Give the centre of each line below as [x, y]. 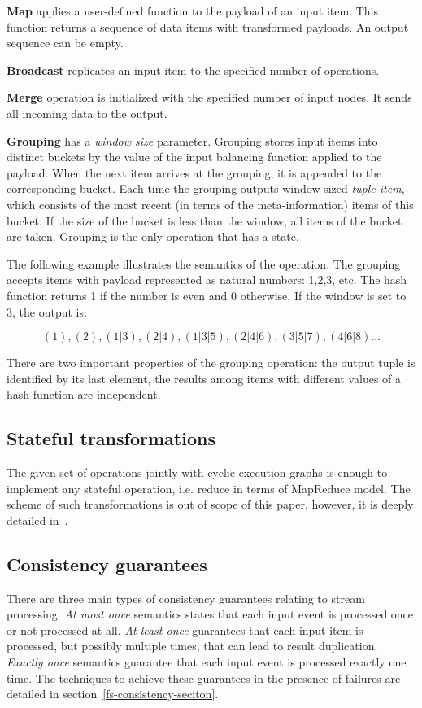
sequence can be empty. [65, 43]
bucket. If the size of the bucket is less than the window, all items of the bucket [204, 220]
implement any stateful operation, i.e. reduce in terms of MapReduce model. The [209, 488]
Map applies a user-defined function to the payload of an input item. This [193, 11]
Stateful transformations [111, 438]
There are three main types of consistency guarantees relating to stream [186, 598]
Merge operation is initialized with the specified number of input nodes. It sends [209, 97]
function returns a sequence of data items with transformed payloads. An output [208, 26]
